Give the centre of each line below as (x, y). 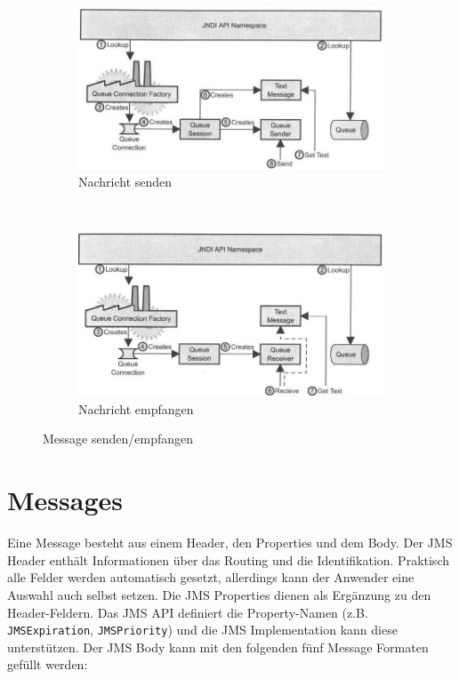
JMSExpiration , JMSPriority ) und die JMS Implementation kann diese (202, 630)
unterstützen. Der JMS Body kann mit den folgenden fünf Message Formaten (218, 647)
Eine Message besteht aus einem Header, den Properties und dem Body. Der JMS (230, 543)
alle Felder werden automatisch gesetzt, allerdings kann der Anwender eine (211, 577)
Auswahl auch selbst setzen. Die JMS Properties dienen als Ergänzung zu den (219, 594)
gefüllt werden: (48, 664)
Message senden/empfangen (118, 439)
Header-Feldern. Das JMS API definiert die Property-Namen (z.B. (188, 612)
